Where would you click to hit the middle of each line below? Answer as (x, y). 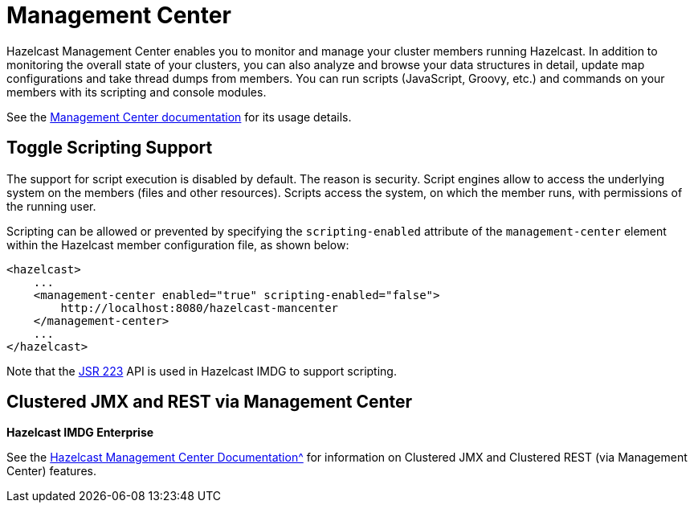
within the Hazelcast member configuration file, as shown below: (178, 244)
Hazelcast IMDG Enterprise (80, 433)
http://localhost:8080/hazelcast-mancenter (200, 308)
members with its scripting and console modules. (137, 92)
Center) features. (51, 471)
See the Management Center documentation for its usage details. (179, 117)
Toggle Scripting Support (110, 148)
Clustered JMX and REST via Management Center (210, 402)
